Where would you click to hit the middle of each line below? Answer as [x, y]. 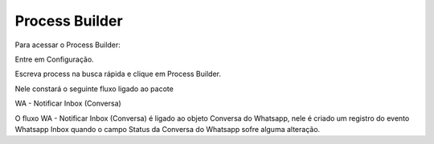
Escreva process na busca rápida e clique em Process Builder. [118, 74]
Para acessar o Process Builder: [68, 45]
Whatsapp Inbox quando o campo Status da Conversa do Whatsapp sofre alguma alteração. [168, 129]
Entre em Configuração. [54, 59]
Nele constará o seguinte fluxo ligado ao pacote [94, 89]
